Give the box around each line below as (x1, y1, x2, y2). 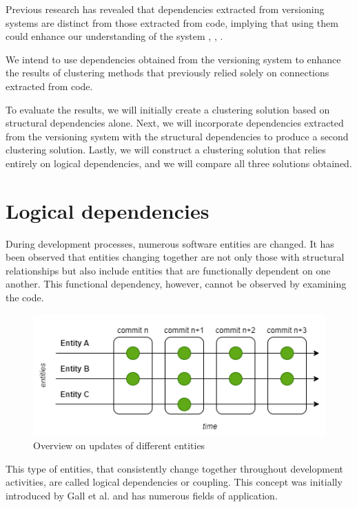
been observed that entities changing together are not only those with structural (6, 250, 345, 264)
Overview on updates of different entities (33, 438, 205, 453)
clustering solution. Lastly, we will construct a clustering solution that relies (6, 142, 326, 157)
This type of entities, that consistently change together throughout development (6, 461, 343, 475)
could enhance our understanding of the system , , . (6, 29, 223, 43)
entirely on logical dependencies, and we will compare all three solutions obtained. (6, 155, 352, 170)
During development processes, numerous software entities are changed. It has (6, 236, 334, 250)
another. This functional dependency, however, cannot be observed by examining (6, 277, 347, 291)
